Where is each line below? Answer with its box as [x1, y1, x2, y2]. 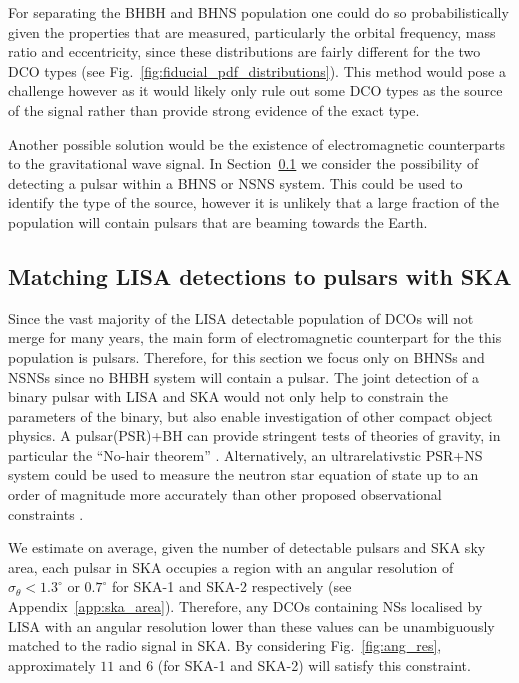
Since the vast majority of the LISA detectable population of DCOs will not [8, 307, 474, 328]
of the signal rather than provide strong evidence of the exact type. [8, 99, 420, 120]
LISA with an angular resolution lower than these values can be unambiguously [8, 615, 495, 636]
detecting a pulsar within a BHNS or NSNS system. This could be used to [8, 172, 463, 193]
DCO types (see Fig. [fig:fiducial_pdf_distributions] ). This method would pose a [8, 60, 506, 81]
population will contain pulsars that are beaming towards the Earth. [8, 211, 428, 232]
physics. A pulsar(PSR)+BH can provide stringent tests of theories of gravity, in [8, 425, 501, 446]
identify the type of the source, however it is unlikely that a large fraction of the [8, 192, 500, 213]
